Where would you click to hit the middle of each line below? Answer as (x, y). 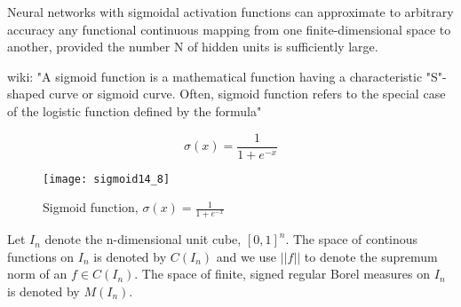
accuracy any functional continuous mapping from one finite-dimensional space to (229, 29)
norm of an (37, 274)
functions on (41, 256)
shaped (26, 94)
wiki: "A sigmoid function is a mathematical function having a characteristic (215, 76)
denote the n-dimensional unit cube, (143, 239)
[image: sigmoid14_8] (107, 179)
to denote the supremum (371, 256)
